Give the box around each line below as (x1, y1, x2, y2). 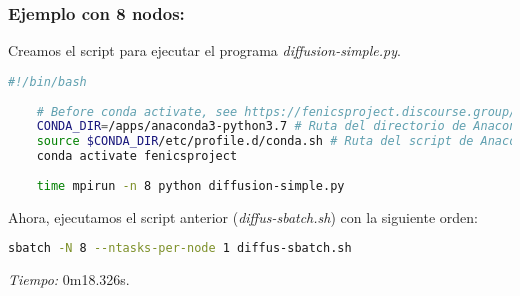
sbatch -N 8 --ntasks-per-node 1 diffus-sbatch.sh (8, 241, 352, 256)
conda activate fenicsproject (36, 149, 238, 164)
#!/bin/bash (8, 74, 87, 89)
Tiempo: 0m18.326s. (8, 269, 130, 290)
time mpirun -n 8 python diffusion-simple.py (36, 178, 345, 193)
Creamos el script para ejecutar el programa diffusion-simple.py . (8, 40, 401, 61)
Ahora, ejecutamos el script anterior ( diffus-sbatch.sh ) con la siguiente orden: (8, 206, 478, 227)
